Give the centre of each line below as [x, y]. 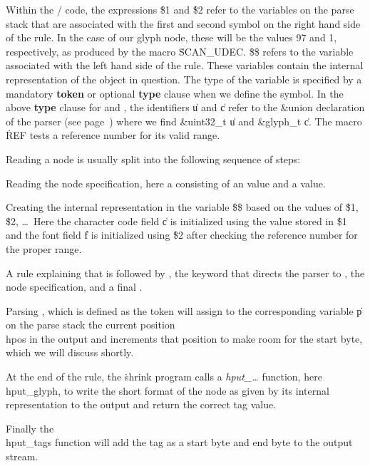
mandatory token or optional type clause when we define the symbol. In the [175, 93]
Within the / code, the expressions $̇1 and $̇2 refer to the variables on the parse [180, 9]
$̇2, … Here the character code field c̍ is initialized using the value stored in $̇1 [176, 221]
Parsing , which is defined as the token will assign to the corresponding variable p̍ [184, 310]
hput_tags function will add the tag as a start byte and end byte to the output [179, 442]
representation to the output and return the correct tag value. [141, 404]
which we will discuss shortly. [70, 352]
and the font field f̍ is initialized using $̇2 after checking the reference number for [182, 235]
